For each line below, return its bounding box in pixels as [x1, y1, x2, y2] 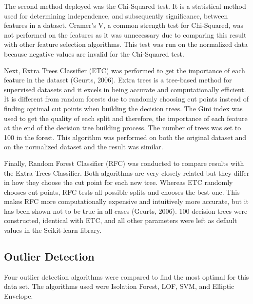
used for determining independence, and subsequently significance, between [4, 10, 228, 20]
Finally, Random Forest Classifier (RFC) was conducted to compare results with [4, 158, 244, 168]
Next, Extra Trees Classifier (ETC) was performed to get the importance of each [4, 65, 245, 75]
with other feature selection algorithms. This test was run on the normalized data [4, 39, 248, 49]
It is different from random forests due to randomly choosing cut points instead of [4, 94, 249, 104]
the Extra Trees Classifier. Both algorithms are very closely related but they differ [4, 167, 250, 178]
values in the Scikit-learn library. [4, 225, 102, 235]
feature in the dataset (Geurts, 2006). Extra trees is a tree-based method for [4, 75, 232, 85]
